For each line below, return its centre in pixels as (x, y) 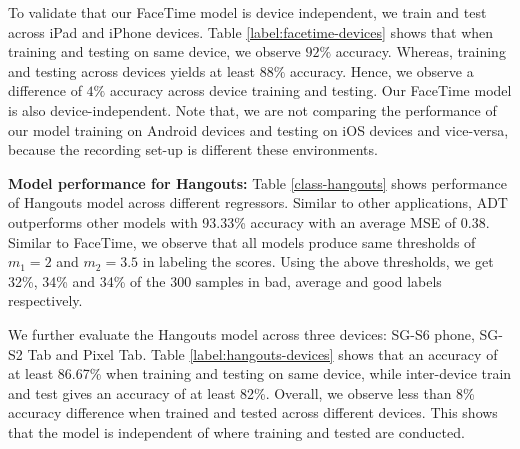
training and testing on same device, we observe (154, 51)
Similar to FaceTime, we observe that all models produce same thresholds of (242, 241)
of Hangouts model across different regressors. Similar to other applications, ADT (258, 202)
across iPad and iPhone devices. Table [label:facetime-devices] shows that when (251, 31)
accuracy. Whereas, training (420, 51)
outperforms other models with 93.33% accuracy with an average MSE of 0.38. (249, 221)
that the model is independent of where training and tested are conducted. (236, 431)
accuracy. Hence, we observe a (382, 70)
